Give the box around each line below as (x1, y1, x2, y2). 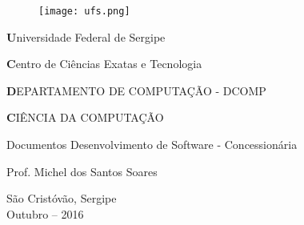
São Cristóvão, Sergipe (6, 190, 117, 207)
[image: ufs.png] (38, 6, 130, 17)
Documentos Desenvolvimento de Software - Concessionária (6, 136, 298, 153)
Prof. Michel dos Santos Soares (6, 163, 158, 179)
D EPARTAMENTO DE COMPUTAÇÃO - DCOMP (6, 82, 266, 98)
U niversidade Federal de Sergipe (6, 28, 166, 45)
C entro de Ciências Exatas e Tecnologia (6, 55, 202, 72)
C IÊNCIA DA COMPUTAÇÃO (6, 109, 164, 126)
